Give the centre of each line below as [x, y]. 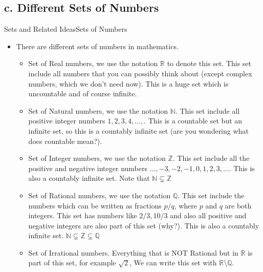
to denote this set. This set [209, 63]
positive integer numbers [67, 121]
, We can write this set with [173, 263]
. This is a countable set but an [193, 121]
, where [186, 205]
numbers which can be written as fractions [95, 205]
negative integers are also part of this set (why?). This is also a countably [144, 225]
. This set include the [211, 195]
